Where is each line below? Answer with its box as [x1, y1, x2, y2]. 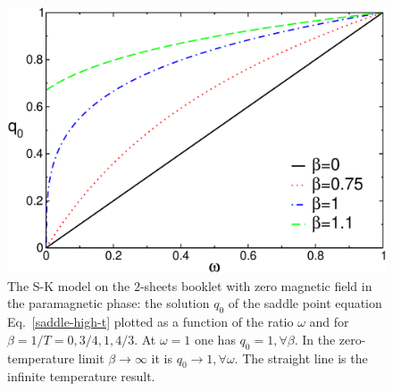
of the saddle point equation [228, 294, 382, 312]
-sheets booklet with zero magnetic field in [139, 276, 372, 295]
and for [309, 312, 349, 331]
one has [194, 329, 236, 348]
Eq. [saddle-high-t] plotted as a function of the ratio [7, 312, 294, 331]
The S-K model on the [7, 276, 130, 295]
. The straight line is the [234, 348, 368, 367]
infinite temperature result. [7, 367, 155, 386]
